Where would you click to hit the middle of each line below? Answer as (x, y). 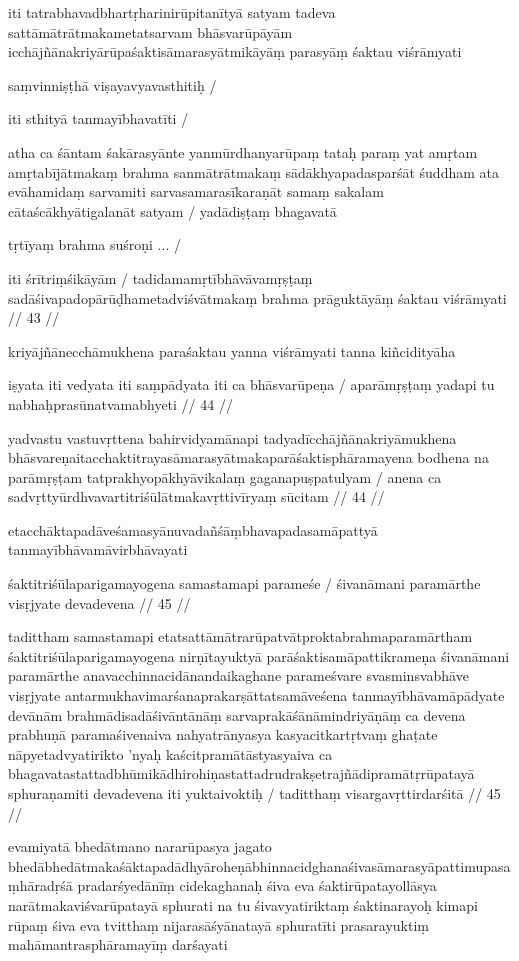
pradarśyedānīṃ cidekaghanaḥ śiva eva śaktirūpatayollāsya (257, 885)
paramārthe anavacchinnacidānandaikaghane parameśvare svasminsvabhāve (238, 675)
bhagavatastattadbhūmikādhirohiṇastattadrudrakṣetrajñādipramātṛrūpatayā (241, 773)
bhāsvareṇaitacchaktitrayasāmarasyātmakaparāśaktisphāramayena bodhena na (248, 457)
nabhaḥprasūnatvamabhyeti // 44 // (120, 403)
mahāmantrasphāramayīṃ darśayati (118, 944)
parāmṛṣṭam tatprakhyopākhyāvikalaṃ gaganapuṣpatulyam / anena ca (225, 476)
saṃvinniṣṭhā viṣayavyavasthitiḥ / (112, 84)
